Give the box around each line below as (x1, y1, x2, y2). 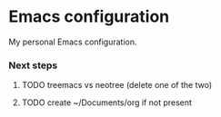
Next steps (8, 59, 58, 72)
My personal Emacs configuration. (8, 36, 137, 47)
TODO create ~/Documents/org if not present (21, 97, 193, 108)
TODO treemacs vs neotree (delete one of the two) (21, 80, 213, 91)
